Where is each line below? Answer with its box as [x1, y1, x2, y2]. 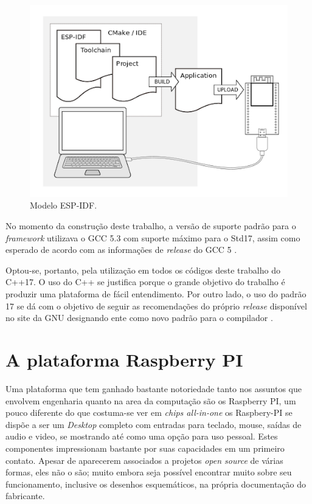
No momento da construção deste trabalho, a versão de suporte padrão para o [5, 219, 296, 232]
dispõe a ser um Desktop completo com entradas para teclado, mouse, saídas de [5, 418, 302, 430]
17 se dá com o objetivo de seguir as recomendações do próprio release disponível [5, 299, 307, 312]
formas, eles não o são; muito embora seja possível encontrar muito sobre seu [5, 466, 292, 478]
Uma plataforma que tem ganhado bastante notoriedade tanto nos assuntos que [5, 382, 302, 395]
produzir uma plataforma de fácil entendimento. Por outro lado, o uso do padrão [5, 288, 307, 300]
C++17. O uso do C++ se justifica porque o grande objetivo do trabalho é [5, 275, 285, 288]
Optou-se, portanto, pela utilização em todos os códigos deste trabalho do [5, 263, 280, 276]
